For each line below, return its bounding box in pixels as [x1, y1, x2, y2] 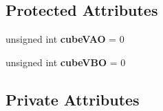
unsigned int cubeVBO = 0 [6, 54, 126, 69]
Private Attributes [6, 88, 140, 110]
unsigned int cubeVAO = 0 [6, 32, 124, 46]
